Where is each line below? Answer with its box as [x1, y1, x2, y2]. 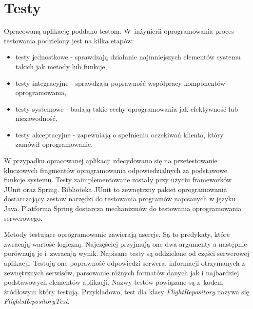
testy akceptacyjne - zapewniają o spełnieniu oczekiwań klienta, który [15, 129, 224, 139]
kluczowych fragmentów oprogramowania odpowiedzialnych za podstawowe [4, 165, 227, 175]
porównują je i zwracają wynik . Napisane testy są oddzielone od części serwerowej [4, 248, 249, 258]
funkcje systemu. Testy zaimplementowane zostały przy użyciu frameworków [4, 174, 232, 185]
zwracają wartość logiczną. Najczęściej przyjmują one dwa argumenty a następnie [4, 238, 247, 249]
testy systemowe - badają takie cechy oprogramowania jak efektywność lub [15, 103, 238, 114]
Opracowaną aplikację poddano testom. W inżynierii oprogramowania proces [4, 26, 234, 36]
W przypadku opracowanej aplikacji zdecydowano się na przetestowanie [4, 155, 217, 166]
